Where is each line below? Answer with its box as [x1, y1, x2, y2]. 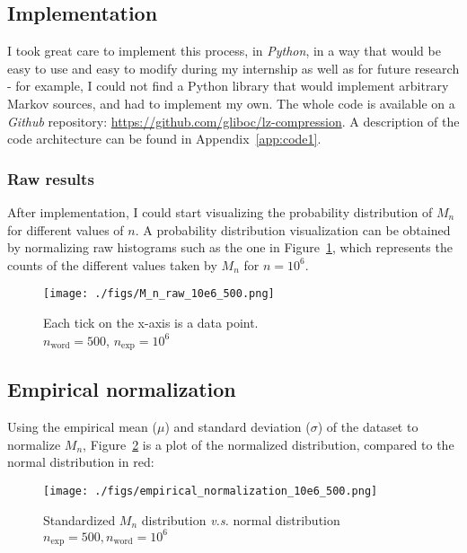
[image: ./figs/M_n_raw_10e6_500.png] [43, 287, 275, 301]
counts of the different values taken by [7, 255, 217, 274]
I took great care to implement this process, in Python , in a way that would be [7, 41, 441, 60]
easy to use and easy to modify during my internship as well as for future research [7, 58, 460, 77]
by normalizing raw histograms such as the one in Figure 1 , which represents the [7, 238, 453, 257]
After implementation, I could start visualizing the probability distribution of [7, 202, 433, 221]
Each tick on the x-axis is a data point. [43, 313, 259, 332]
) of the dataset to [317, 417, 419, 436]
